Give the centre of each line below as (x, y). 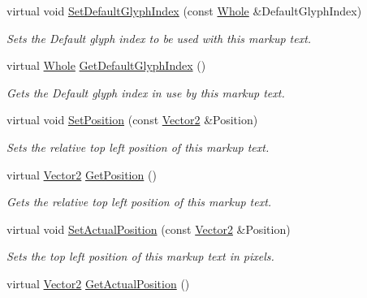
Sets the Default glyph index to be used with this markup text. (159, 38)
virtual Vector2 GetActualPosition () (98, 283)
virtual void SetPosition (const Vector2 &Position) (132, 120)
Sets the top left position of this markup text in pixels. (140, 256)
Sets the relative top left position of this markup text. (138, 147)
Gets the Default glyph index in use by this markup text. (146, 92)
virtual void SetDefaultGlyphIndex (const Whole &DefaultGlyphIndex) (184, 11)
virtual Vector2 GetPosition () (82, 174)
